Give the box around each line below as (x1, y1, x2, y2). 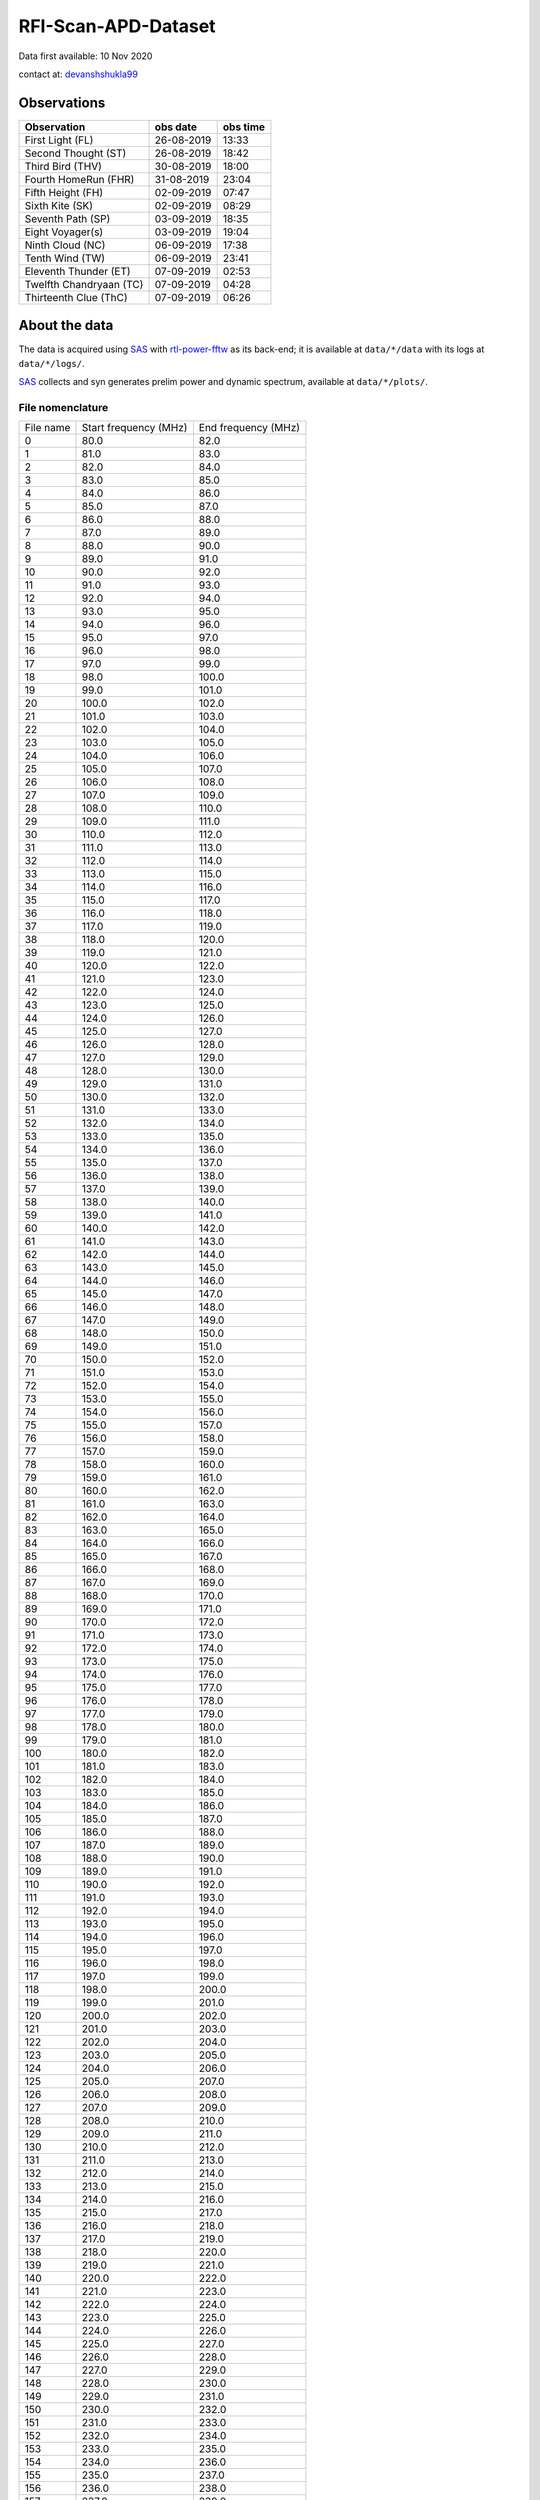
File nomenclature (18, 400, 109, 414)
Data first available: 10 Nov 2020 (18, 50, 153, 62)
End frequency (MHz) (198, 421, 300, 435)
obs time (222, 120, 265, 134)
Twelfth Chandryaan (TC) (24, 277, 144, 291)
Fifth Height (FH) (24, 185, 104, 199)
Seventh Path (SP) (24, 211, 111, 225)
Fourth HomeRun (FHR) (24, 172, 135, 186)
